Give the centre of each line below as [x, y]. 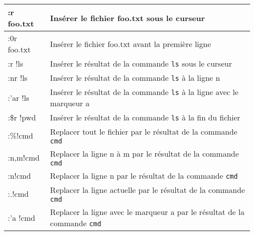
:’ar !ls [19, 97]
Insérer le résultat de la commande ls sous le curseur [141, 63]
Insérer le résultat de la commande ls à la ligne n [135, 78]
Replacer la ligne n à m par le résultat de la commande [144, 153]
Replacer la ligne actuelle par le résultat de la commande [148, 190]
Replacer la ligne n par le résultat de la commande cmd [144, 176]
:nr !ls [18, 78]
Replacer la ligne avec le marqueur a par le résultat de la [147, 212]
